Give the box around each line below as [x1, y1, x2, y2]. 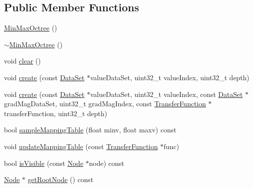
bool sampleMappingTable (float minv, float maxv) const [4, 125, 177, 135]
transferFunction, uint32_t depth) [4, 108, 108, 118]
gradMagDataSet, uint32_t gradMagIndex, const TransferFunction [4, 98, 206, 109]
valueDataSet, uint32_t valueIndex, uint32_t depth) [90, 72, 250, 82]
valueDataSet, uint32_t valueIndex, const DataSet [90, 89, 243, 99]
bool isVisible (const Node [4, 157, 83, 168]
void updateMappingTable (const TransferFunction [4, 141, 158, 151]
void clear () [4, 56, 41, 66]
